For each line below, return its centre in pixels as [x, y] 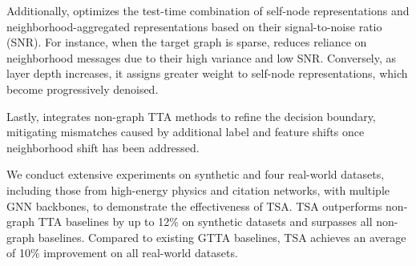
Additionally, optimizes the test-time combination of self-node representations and [208, 10]
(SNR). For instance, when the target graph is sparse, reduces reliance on [187, 42]
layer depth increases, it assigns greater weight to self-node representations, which [207, 73]
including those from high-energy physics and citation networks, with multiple [198, 189]
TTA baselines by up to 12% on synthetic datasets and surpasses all [205, 222]
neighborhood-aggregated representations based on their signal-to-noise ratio [194, 26]
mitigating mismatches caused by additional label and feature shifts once [186, 132]
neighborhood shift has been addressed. [103, 147]
